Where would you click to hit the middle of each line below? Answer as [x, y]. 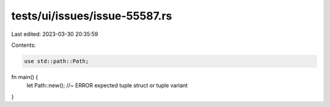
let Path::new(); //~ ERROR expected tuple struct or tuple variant [107, 86]
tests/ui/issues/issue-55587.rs [92, 16]
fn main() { [25, 77]
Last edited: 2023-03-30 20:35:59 [55, 34]
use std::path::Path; [57, 61]
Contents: [24, 45]
